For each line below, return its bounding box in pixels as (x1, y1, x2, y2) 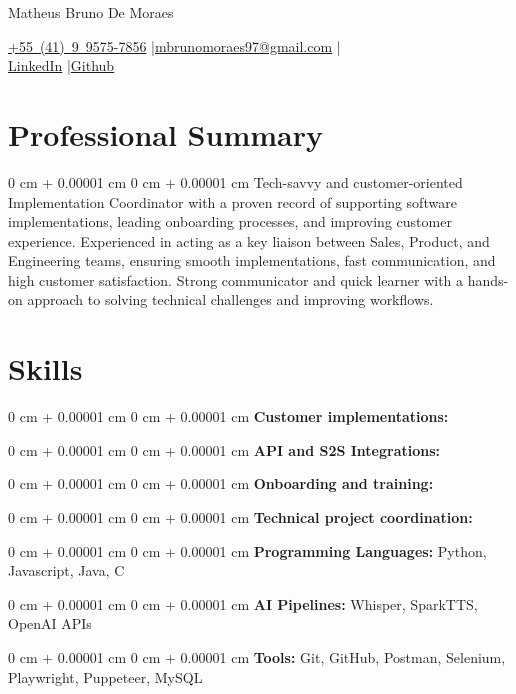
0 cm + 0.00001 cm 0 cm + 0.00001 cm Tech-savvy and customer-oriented (8, 171, 463, 192)
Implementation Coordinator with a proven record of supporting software (8, 191, 457, 212)
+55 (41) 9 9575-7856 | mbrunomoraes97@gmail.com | (8, 35, 341, 56)
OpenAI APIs (8, 613, 92, 634)
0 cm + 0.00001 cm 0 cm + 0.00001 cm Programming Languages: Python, (8, 540, 487, 561)
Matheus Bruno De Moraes (8, 2, 174, 22)
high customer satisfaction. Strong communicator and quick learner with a (8, 269, 464, 290)
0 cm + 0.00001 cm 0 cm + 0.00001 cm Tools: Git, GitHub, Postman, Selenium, (8, 646, 506, 667)
